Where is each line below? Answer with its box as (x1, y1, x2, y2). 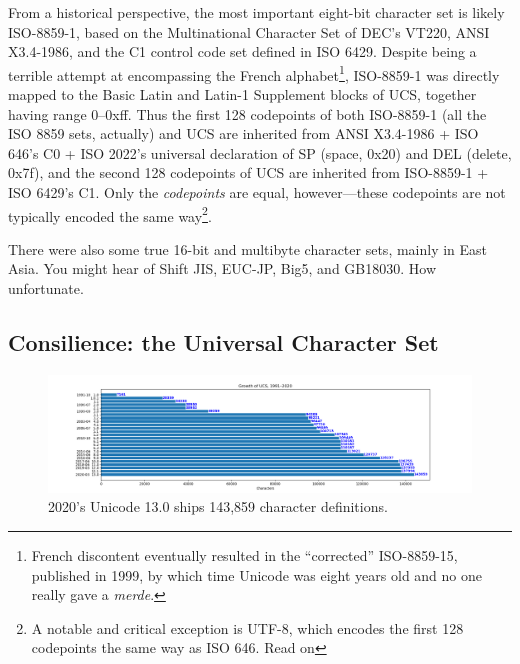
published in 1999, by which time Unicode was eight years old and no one (31, 564, 483, 585)
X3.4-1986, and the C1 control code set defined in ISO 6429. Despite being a (8, 41, 477, 62)
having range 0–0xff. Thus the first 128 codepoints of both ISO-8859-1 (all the (8, 103, 487, 124)
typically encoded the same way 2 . (8, 202, 212, 226)
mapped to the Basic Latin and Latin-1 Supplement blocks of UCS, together (8, 84, 477, 105)
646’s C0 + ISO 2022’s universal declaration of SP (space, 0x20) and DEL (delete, (8, 142, 512, 163)
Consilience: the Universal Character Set (8, 327, 439, 358)
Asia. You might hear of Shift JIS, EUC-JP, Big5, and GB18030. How (8, 258, 437, 279)
